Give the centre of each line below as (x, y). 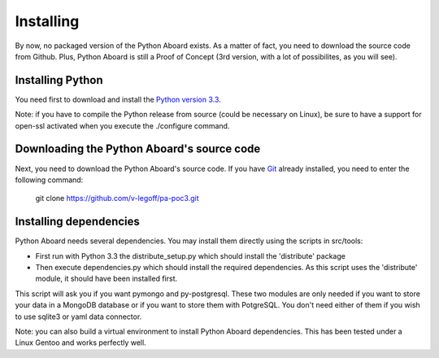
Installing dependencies (77, 222)
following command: (49, 180)
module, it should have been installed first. (106, 279)
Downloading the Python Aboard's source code (138, 149)
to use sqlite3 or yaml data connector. (78, 317)
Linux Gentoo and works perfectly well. (80, 343)
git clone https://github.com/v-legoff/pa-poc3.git (117, 199)
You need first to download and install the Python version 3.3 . (118, 99)
